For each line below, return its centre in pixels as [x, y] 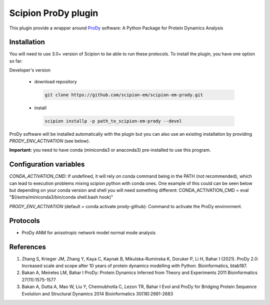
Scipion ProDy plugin [54, 13]
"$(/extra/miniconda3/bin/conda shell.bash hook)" [61, 197]
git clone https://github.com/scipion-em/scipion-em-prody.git [124, 95]
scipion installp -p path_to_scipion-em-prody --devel [113, 121]
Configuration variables [47, 164]
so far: [16, 61]
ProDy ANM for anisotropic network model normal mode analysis [89, 233]
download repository [55, 81]
